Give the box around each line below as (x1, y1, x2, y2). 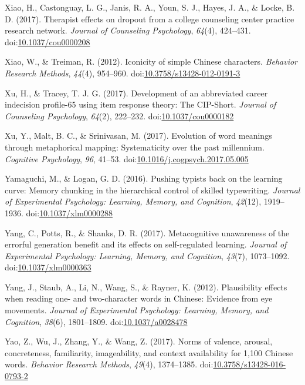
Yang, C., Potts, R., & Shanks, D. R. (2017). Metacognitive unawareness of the (5, 226, 290, 239)
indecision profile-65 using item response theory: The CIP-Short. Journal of (5, 98, 276, 111)
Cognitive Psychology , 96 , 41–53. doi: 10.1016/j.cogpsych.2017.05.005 (5, 152, 249, 165)
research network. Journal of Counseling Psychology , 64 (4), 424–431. (5, 24, 251, 36)
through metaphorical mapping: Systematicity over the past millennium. (5, 140, 265, 153)
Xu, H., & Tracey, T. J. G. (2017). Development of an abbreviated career (5, 86, 268, 99)
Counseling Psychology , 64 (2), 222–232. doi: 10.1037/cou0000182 (5, 109, 234, 122)
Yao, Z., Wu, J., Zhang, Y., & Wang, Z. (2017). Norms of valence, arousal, (5, 335, 273, 347)
